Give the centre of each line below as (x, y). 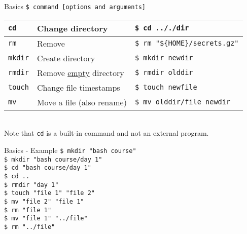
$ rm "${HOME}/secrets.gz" (187, 43)
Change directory (72, 28)
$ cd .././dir (162, 28)
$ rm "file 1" (28, 210)
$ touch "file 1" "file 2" (49, 193)
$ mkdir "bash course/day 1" (53, 159)
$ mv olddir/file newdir (183, 102)
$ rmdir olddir (164, 73)
